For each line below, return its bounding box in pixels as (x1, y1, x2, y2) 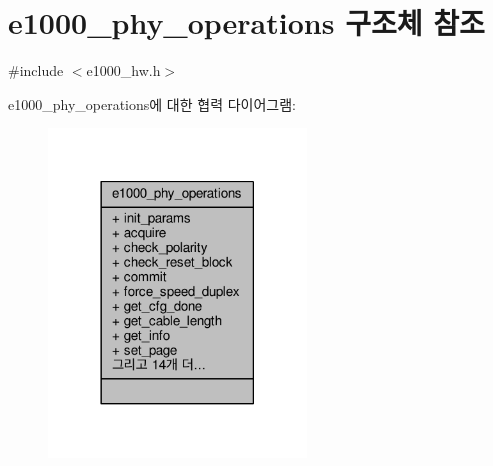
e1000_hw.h (86, 60, 161, 81)
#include (8, 60, 64, 81)
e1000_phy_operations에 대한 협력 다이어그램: (8, 93, 296, 114)
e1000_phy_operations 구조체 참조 (8, 2, 485, 43)
